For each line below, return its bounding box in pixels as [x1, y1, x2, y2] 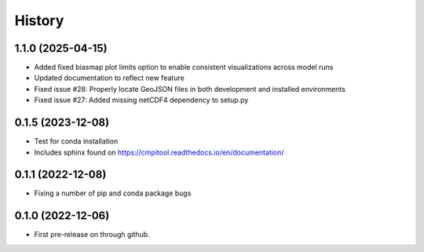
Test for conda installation [34, 137, 119, 146]
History [14, 12, 64, 29]
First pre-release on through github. [34, 230, 150, 239]
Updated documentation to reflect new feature [34, 73, 185, 82]
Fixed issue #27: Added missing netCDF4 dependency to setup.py [34, 95, 249, 105]
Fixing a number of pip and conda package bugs [34, 188, 192, 198]
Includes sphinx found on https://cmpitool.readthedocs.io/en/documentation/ [34, 148, 284, 157]
